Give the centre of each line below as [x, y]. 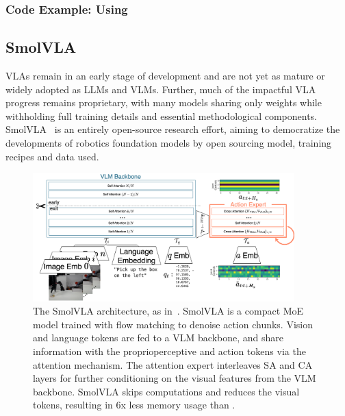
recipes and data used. [52, 156]
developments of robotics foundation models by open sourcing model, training [169, 143]
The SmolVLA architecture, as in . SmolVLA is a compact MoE [168, 311]
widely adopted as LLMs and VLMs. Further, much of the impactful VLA [161, 89]
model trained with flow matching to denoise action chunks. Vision [173, 324]
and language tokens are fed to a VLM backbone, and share [158, 338]
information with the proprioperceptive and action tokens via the [169, 351]
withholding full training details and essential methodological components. [162, 115]
